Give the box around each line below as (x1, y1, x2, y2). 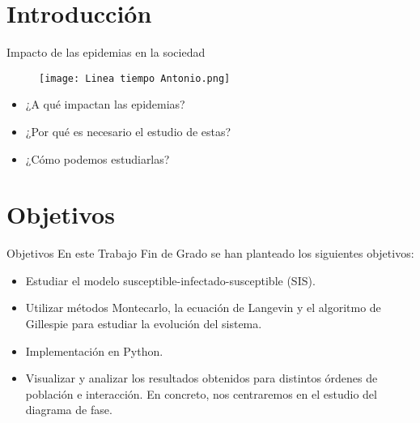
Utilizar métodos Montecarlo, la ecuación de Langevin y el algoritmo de (25, 299, 381, 316)
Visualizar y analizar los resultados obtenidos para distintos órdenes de (25, 370, 378, 387)
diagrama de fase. (25, 401, 112, 418)
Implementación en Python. (25, 342, 163, 359)
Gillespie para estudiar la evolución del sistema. (25, 315, 262, 332)
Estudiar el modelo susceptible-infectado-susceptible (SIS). (25, 271, 316, 288)
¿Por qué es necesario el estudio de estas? (25, 122, 231, 139)
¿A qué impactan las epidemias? (25, 96, 185, 113)
